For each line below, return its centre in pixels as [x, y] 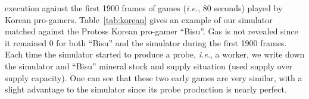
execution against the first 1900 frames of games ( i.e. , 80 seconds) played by [144, 8]
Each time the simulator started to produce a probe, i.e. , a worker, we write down [155, 54]
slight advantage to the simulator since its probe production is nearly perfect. [146, 89]
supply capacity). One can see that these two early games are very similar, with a [154, 77]
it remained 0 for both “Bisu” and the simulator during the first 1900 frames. [146, 42]
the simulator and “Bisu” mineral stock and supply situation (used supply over [149, 66]
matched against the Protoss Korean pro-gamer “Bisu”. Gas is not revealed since [152, 31]
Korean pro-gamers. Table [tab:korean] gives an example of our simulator [139, 19]
